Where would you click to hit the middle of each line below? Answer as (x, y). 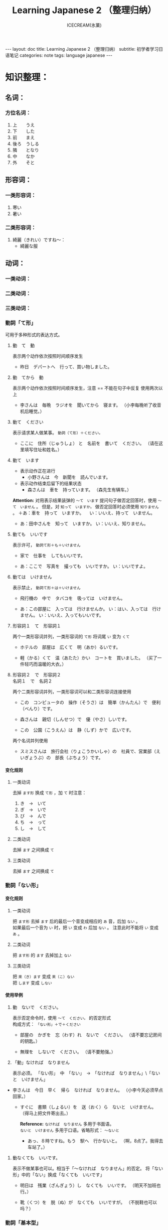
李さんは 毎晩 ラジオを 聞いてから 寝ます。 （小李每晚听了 (86, 405)
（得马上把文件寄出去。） (45, 1113)
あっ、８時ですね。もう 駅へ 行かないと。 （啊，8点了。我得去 (95, 1141)
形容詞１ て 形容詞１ (37, 626)
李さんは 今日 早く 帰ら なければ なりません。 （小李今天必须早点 (88, 1090)
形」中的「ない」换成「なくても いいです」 (58, 1174)
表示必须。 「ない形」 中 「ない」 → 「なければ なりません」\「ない (86, 1073)
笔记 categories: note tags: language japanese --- (61, 55)
